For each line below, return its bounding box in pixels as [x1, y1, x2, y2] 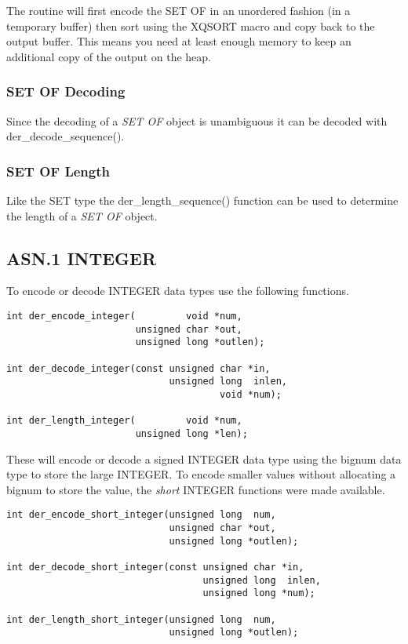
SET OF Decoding [6, 82, 126, 101]
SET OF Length [6, 161, 110, 180]
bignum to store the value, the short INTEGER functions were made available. [6, 481, 385, 497]
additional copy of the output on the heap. [6, 48, 211, 64]
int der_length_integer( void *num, [6, 415, 242, 427]
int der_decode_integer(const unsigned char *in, [6, 362, 271, 374]
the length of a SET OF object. [6, 207, 158, 224]
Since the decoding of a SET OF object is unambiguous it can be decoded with [6, 112, 388, 129]
